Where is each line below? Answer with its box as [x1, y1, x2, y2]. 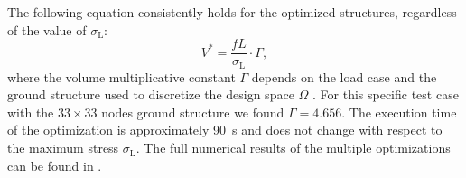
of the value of [7, 20, 87, 39]
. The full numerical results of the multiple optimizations [135, 138, 451, 157]
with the [7, 102, 54, 121]
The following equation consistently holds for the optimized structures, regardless [7, 3, 457, 21]
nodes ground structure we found [101, 102, 284, 121]
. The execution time [341, 102, 457, 121]
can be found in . [7, 155, 102, 174]
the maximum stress [7, 138, 119, 157]
